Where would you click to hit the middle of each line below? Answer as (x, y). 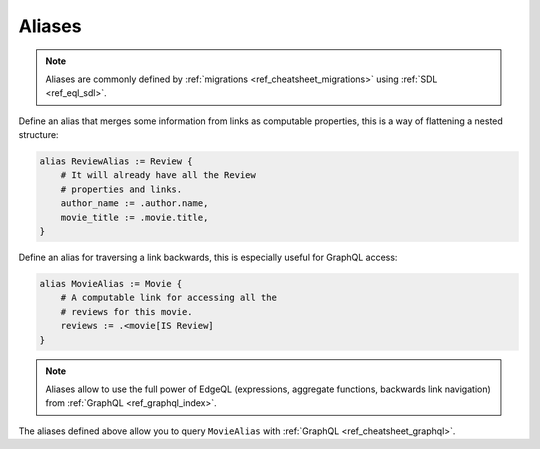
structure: (38, 135)
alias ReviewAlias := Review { (116, 161)
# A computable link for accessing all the (168, 298)
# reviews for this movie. (127, 311)
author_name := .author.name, (134, 203)
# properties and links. (121, 189)
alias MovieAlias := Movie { (111, 284)
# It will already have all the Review (158, 175)
